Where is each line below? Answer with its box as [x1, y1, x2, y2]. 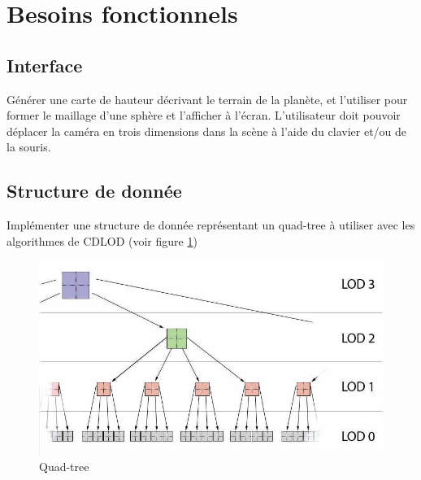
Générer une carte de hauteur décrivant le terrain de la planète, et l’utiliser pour [7, 90, 408, 107]
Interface [7, 52, 83, 77]
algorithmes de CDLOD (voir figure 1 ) [7, 232, 197, 249]
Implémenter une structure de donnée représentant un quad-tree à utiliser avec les [7, 216, 415, 233]
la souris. [7, 138, 51, 155]
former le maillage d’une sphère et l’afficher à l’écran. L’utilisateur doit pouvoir [7, 107, 401, 124]
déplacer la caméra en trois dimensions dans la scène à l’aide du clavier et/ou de [7, 122, 407, 139]
